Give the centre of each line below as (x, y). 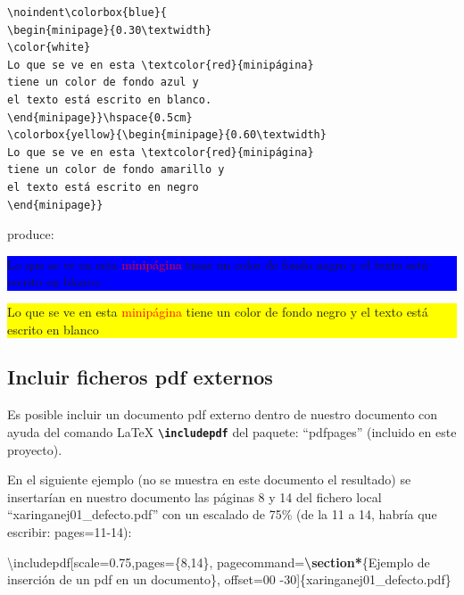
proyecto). (35, 449)
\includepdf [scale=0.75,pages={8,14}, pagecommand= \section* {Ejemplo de (219, 562)
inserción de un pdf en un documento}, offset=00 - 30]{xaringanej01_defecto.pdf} (229, 579)
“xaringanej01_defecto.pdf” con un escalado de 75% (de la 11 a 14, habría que (222, 514)
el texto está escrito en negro (103, 187)
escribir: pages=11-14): (70, 531)
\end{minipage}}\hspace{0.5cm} (100, 117)
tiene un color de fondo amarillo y (116, 170)
